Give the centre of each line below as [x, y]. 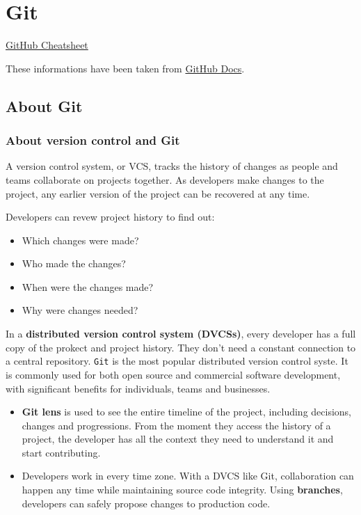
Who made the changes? [74, 263]
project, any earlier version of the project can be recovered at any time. [158, 193]
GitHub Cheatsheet [47, 45]
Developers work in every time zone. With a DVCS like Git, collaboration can [188, 476]
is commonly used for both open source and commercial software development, [173, 374]
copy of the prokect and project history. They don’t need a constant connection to [181, 347]
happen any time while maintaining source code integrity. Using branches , [182, 490]
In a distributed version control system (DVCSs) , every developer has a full [181, 334]
